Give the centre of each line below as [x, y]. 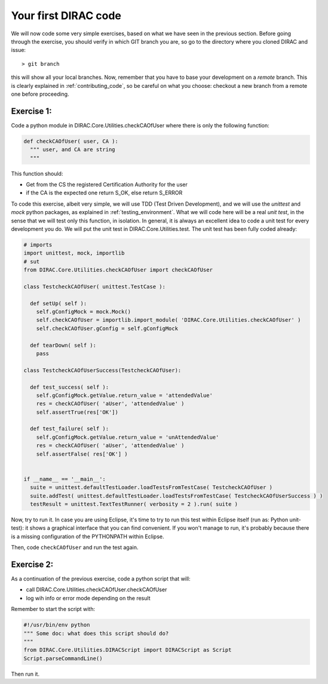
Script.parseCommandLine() [63, 658]
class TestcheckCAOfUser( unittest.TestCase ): [94, 286]
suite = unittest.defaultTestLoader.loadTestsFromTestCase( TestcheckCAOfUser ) [151, 488]
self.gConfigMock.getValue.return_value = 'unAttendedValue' [128, 437]
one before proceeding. [40, 94]
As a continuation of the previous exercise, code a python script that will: [101, 579]
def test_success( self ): [70, 387]
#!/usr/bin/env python [57, 625]
